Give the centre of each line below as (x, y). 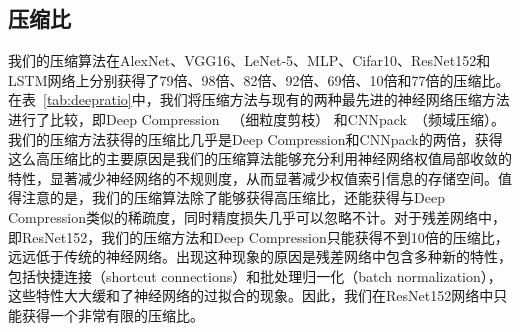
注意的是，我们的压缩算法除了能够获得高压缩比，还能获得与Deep (233, 197)
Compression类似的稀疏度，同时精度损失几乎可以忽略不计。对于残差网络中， (257, 216)
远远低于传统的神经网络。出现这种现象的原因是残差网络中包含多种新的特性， (260, 256)
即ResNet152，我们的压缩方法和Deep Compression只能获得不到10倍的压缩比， (258, 236)
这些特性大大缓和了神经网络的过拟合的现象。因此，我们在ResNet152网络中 (251, 295)
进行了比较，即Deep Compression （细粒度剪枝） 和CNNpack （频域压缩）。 (256, 118)
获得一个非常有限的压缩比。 (112, 314)
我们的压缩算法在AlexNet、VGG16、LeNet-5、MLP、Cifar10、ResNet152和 (249, 60)
